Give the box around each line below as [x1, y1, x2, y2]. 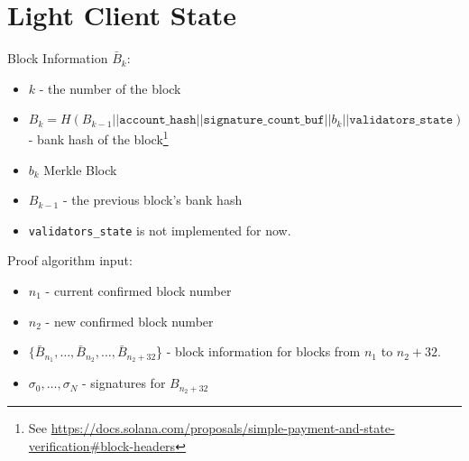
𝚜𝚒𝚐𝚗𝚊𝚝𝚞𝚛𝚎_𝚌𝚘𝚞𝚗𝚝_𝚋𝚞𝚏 [203, 114, 325, 127]
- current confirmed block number [45, 281, 232, 300]
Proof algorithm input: [7, 251, 133, 270]
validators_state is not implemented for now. [28, 220, 291, 239]
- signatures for [81, 373, 166, 392]
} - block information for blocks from [156, 342, 361, 361]
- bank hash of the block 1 [28, 127, 169, 148]
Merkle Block [43, 160, 117, 179]
